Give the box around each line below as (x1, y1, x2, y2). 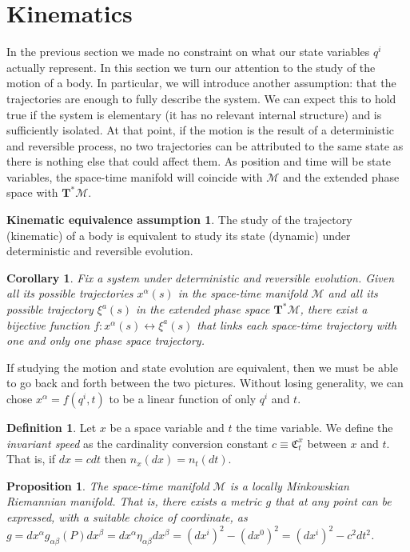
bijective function (6, 316, 90, 333)
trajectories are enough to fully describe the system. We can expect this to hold (6, 90, 396, 106)
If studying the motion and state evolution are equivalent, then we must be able (6, 358, 398, 375)
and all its (328, 285, 378, 302)
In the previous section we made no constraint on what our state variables (6, 43, 370, 60)
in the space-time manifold (177, 285, 308, 302)
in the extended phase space (135, 301, 270, 318)
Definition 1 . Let (6, 419, 97, 435)
